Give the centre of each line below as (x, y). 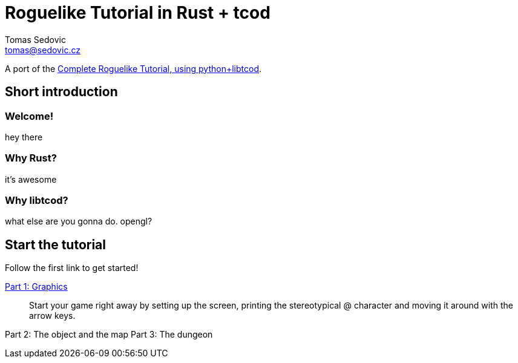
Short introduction (61, 92)
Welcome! (29, 116)
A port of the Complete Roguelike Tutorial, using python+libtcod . (133, 68)
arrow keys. (52, 316)
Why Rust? (31, 158)
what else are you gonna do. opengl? (79, 221)
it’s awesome (31, 179)
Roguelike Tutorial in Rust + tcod (138, 13)
